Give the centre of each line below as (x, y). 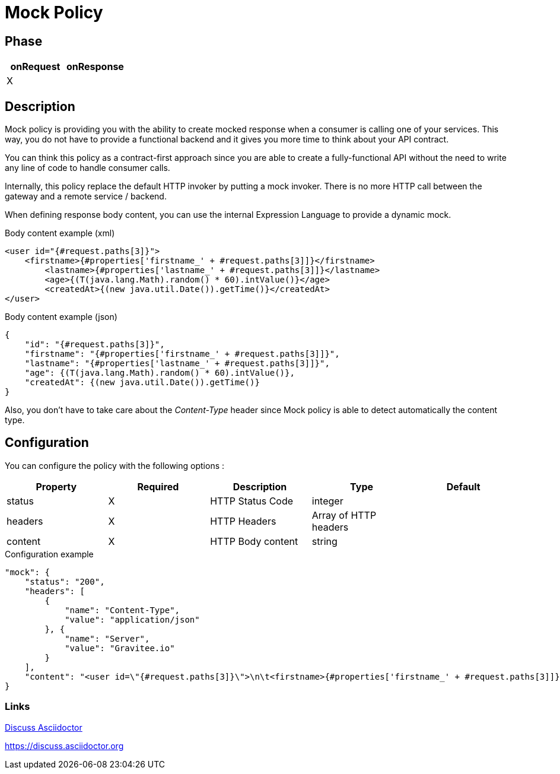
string (324, 541)
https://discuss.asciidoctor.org (64, 746)
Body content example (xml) (60, 233)
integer (327, 501)
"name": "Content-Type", (122, 610)
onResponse (95, 67)
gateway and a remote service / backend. (86, 196)
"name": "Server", (107, 638)
